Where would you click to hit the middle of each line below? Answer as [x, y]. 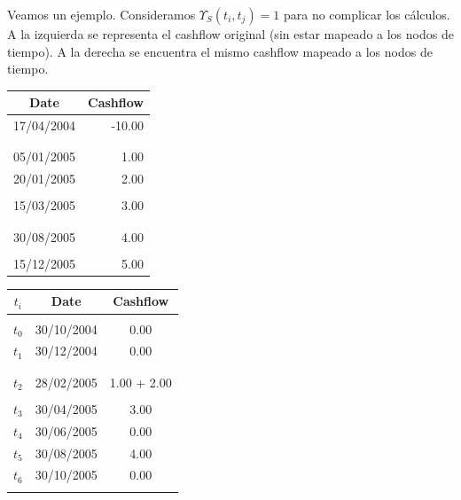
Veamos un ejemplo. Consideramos [102, 14]
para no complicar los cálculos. [367, 14]
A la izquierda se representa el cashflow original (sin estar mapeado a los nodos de [230, 34]
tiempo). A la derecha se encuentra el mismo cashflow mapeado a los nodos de [220, 51]
